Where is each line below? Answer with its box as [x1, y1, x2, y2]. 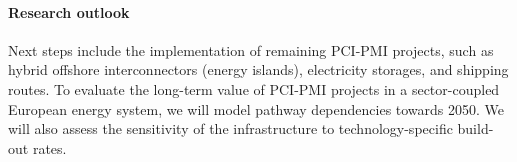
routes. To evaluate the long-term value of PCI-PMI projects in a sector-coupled [8, 78, 500, 99]
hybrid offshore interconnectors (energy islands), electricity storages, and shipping [8, 59, 509, 80]
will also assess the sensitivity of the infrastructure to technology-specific [8, 118, 453, 139]
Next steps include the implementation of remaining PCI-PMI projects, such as [8, 39, 494, 60]
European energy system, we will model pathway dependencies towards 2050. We [8, 98, 505, 119]
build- [457, 118, 494, 139]
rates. [32, 137, 67, 158]
